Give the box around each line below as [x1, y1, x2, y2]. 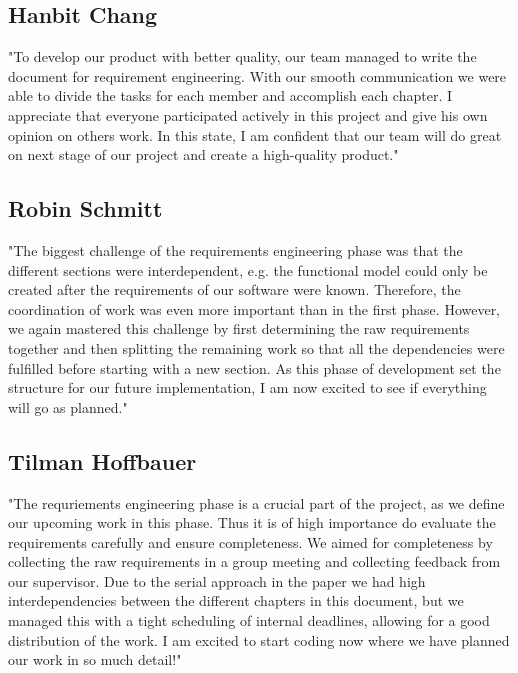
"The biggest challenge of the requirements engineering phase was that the [8, 239, 463, 260]
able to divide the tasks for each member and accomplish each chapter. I [8, 85, 453, 106]
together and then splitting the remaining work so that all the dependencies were [8, 337, 505, 358]
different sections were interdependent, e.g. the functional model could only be [8, 259, 488, 280]
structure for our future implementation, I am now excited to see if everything [8, 377, 487, 398]
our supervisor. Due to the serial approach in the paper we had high [8, 570, 426, 591]
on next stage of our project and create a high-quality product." [8, 144, 399, 165]
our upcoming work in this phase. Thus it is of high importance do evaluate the [8, 512, 496, 533]
